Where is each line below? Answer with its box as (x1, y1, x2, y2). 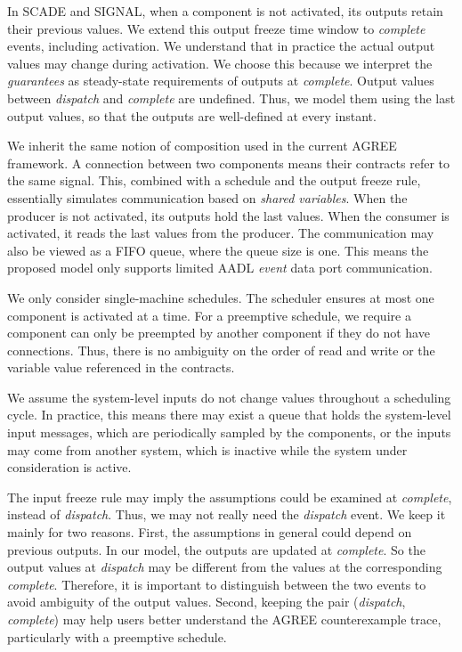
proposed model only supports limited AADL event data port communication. (7, 258, 433, 277)
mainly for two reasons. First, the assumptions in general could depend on (7, 523, 412, 542)
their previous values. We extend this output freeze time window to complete (7, 19, 426, 37)
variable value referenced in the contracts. (7, 358, 235, 377)
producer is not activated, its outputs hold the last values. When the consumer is (7, 206, 450, 224)
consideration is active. (7, 458, 132, 477)
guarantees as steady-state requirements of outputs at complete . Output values (7, 71, 434, 90)
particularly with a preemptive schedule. (7, 627, 227, 646)
